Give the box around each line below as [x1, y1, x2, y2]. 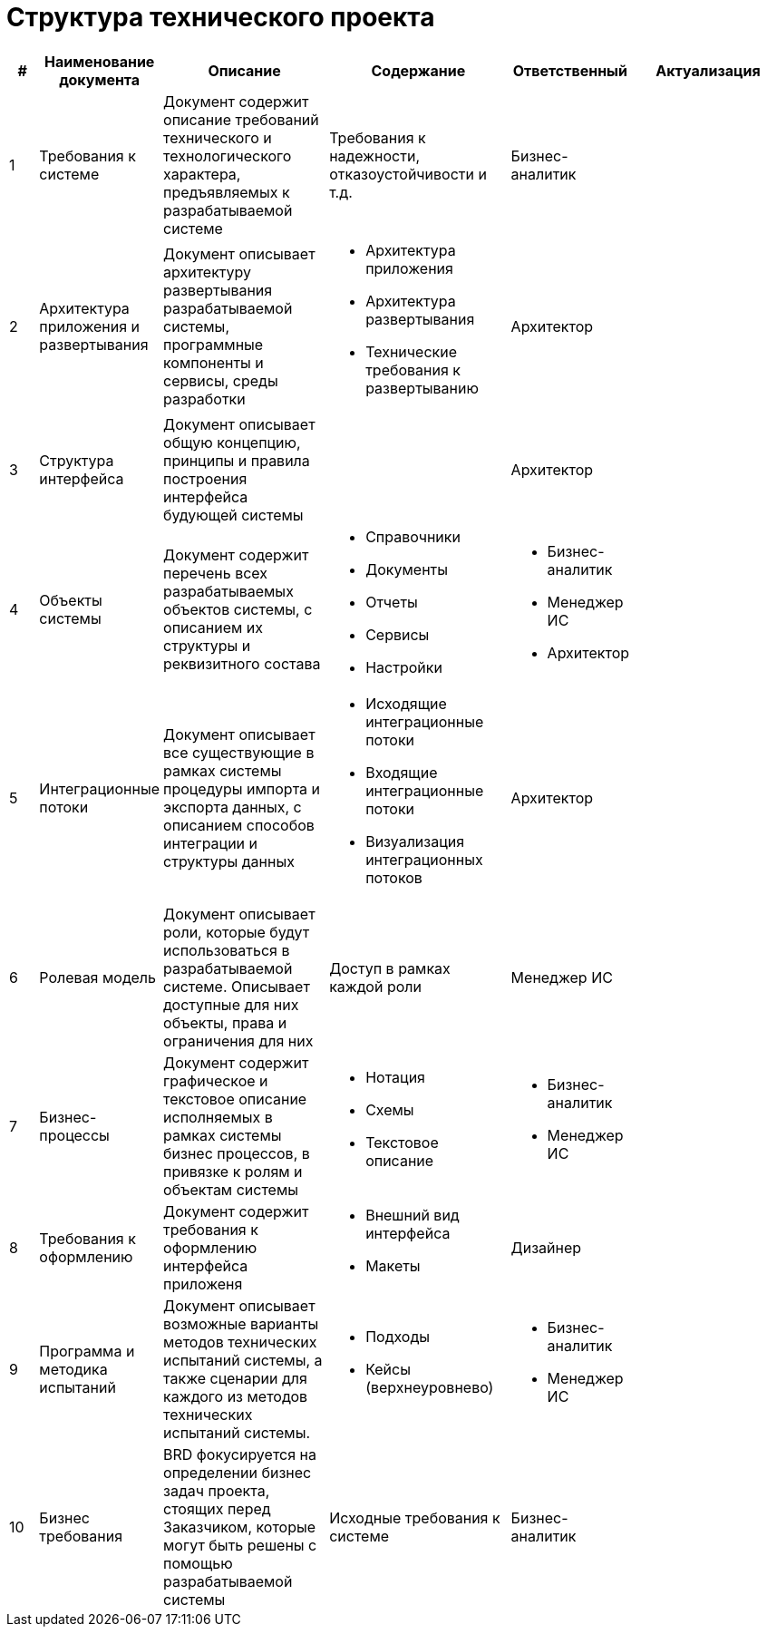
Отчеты [365, 592, 418, 611]
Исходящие [365, 694, 447, 713]
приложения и [39, 316, 141, 336]
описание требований [163, 110, 319, 129]
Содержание [371, 61, 466, 80]
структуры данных [163, 851, 295, 870]
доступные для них [163, 995, 299, 1014]
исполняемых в [163, 1107, 273, 1126]
